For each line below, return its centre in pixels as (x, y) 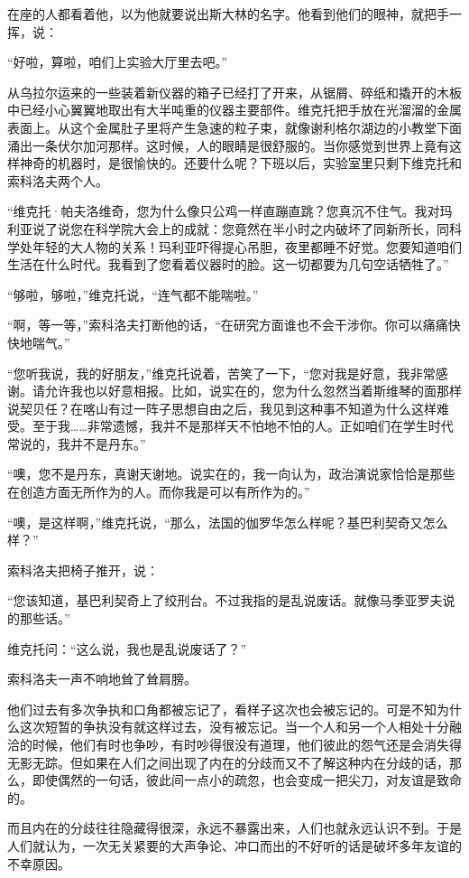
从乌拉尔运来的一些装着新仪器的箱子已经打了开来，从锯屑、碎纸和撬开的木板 (234, 92)
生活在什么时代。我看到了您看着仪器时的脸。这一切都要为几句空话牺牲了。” (228, 264)
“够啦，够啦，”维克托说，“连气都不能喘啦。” (133, 294)
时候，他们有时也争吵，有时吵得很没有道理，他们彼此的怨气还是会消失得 (247, 744)
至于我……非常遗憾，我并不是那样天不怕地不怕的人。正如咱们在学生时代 (243, 426)
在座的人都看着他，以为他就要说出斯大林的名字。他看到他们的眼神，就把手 (228, 14)
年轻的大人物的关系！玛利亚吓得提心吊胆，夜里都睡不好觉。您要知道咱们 (247, 246)
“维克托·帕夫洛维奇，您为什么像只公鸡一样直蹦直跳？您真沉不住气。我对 (224, 211)
